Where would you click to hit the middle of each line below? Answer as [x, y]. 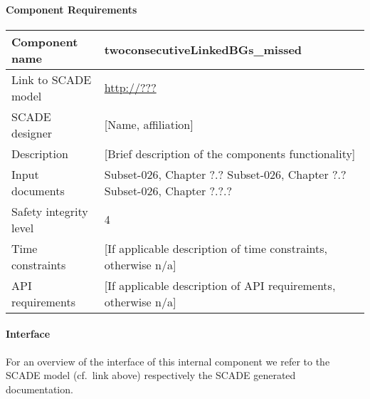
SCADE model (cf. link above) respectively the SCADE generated [151, 375]
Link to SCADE [52, 79]
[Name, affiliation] [149, 125]
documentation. [39, 389]
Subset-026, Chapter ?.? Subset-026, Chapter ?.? [225, 174]
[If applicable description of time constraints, [216, 248]
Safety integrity [50, 211]
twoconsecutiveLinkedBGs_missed [203, 50]
